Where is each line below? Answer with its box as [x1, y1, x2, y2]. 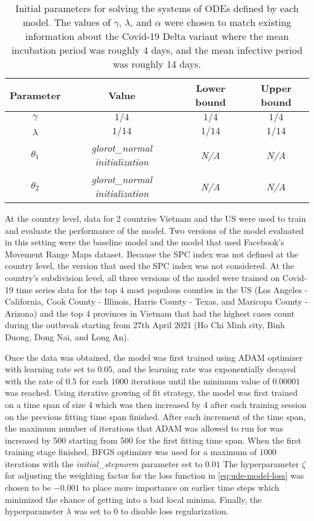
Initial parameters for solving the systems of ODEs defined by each [15, 1, 299, 15]
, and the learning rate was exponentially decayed [112, 363, 296, 375]
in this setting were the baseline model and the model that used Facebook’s [5, 236, 284, 248]
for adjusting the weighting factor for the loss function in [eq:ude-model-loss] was [5, 469, 304, 482]
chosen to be [5, 481, 51, 494]
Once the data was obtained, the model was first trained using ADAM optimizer [5, 351, 303, 363]
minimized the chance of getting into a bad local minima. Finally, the [5, 493, 262, 505]
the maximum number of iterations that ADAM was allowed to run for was [5, 422, 284, 435]
